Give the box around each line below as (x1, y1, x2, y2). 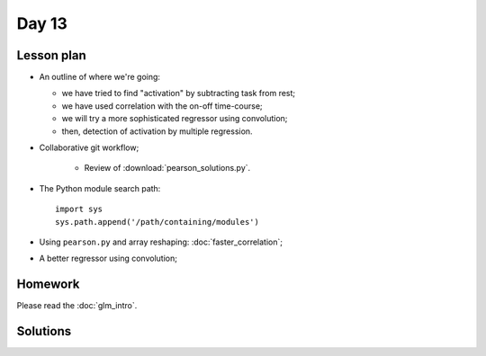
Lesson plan (16, 48, 87, 63)
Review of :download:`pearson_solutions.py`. (84, 163, 251, 174)
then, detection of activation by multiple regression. (61, 126, 253, 137)
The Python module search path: (39, 182, 161, 193)
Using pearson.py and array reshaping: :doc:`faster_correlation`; (39, 236, 283, 247)
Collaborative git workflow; (39, 142, 139, 153)
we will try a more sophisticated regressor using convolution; (61, 113, 288, 124)
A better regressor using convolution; (39, 253, 177, 264)
